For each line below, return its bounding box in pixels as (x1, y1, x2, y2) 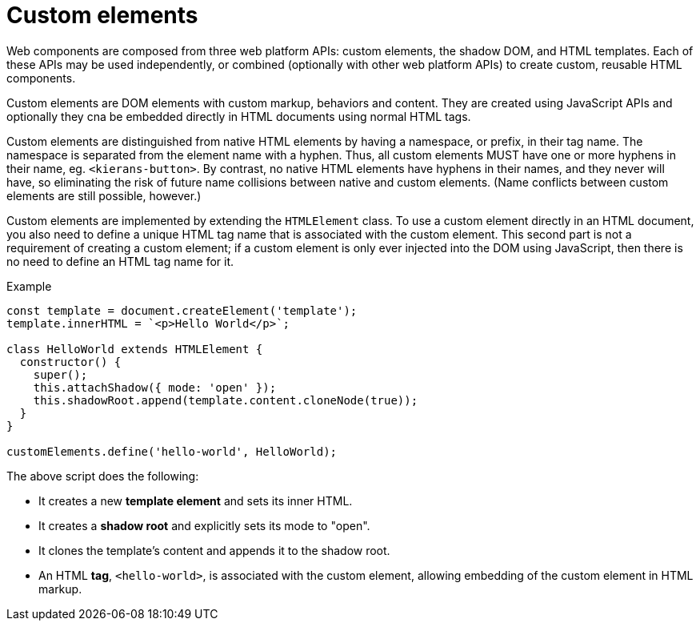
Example (6, 279, 52, 293)
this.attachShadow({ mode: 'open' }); (33, 380, 277, 394)
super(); (33, 368, 88, 381)
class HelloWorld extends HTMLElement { (6, 342, 263, 356)
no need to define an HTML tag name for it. (6, 254, 234, 268)
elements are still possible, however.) (6, 188, 202, 203)
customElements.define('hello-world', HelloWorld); (6, 444, 338, 458)
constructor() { (19, 355, 122, 368)
